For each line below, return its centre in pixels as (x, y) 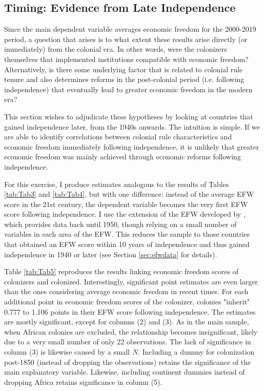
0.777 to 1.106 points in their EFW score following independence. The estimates (130, 311)
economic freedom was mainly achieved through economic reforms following (123, 157)
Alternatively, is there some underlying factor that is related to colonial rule (124, 69)
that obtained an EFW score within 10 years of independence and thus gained (127, 244)
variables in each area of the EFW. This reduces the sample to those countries (127, 234)
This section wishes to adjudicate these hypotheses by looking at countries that (129, 116)
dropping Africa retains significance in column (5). (83, 382)
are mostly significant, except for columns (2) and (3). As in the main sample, (127, 322)
